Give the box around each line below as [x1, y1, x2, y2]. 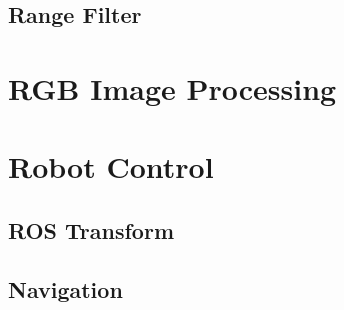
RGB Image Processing [8, 67, 337, 108]
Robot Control [8, 146, 214, 187]
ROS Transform [8, 214, 175, 245]
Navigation [8, 273, 123, 304]
